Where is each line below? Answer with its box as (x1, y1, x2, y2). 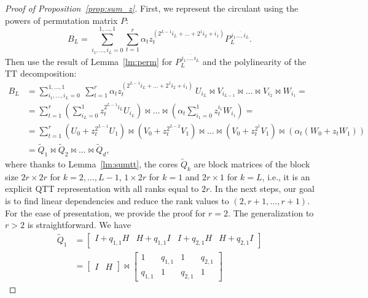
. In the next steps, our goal (209, 182, 315, 195)
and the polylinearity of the (202, 55, 307, 67)
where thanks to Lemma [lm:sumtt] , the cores (5, 158, 178, 170)
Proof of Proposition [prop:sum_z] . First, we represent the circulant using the (5, 2, 299, 14)
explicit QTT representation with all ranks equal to (5, 182, 199, 195)
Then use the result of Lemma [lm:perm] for (5, 55, 173, 67)
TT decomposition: (5, 67, 77, 80)
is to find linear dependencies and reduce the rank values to (5, 194, 229, 207)
